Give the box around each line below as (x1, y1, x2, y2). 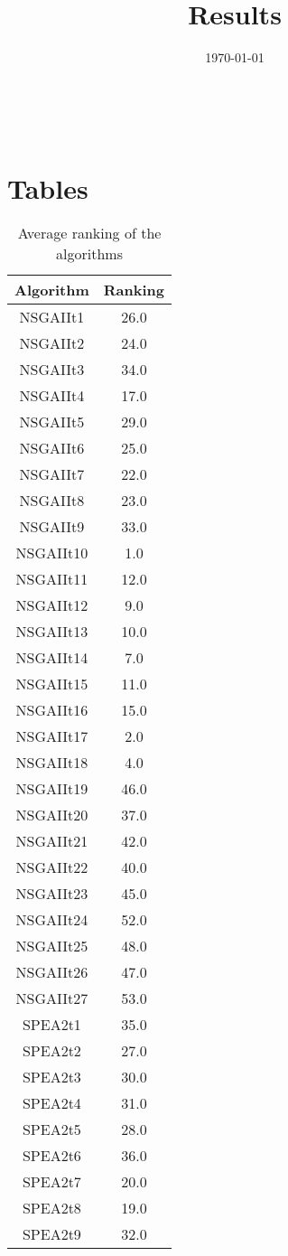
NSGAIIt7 (19, 464, 85, 485)
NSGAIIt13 (15, 621, 88, 642)
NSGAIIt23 (15, 883, 88, 905)
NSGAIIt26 (15, 961, 88, 983)
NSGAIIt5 (19, 411, 85, 433)
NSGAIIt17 (15, 726, 88, 747)
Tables (7, 169, 88, 206)
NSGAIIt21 (15, 830, 88, 852)
